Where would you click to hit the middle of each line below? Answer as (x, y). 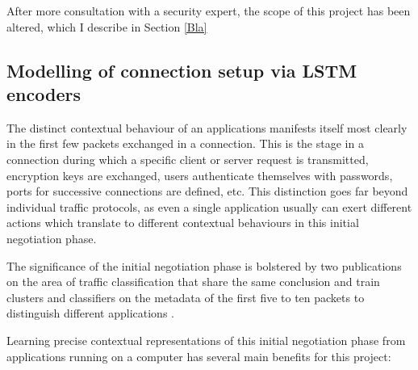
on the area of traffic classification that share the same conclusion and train (193, 282)
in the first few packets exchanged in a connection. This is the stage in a (185, 143)
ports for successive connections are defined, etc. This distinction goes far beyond (207, 191)
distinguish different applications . (90, 313)
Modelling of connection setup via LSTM (182, 70)
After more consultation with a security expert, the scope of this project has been (209, 11)
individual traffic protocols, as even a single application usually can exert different (209, 206)
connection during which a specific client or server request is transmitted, (188, 159)
